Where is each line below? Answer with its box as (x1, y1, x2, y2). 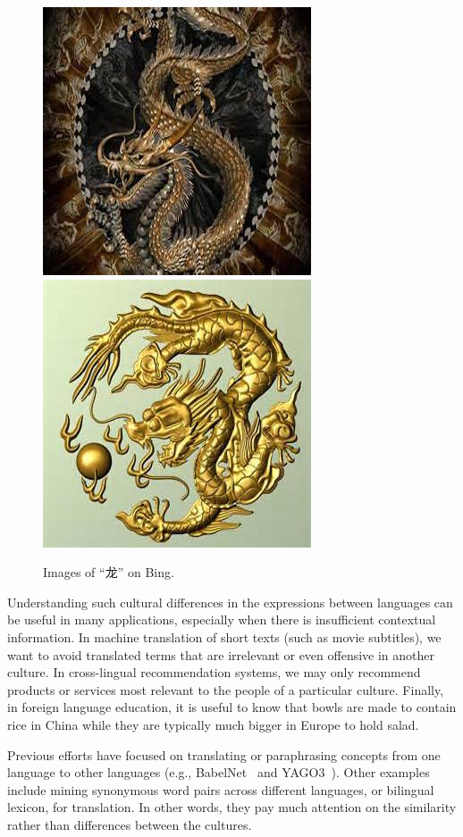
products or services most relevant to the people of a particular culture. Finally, (7, 680, 444, 699)
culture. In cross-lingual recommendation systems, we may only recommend (7, 663, 421, 682)
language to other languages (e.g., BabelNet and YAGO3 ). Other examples (7, 763, 430, 782)
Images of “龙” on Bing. (43, 563, 174, 582)
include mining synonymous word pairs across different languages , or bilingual (7, 780, 434, 799)
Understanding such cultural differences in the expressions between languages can (7, 592, 453, 611)
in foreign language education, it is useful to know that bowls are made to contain (7, 698, 457, 716)
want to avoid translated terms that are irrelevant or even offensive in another (7, 645, 435, 664)
